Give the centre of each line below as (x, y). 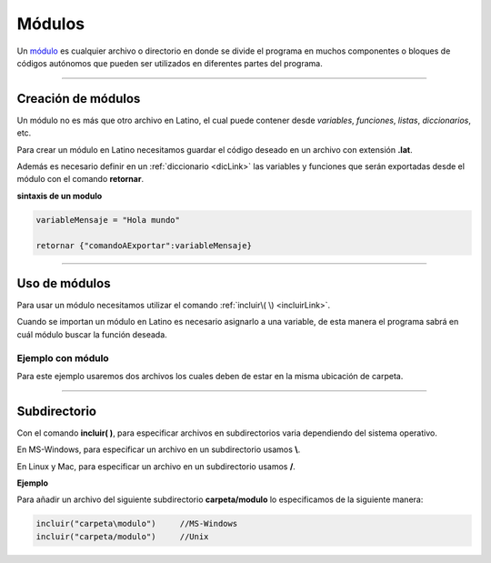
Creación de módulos (79, 99)
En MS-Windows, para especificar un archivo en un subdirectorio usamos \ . (159, 449)
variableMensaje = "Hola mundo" (108, 220)
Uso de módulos (64, 283)
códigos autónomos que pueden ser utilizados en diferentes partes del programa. (170, 63)
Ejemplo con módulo (63, 357)
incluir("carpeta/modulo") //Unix (122, 536)
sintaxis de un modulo (60, 196)
